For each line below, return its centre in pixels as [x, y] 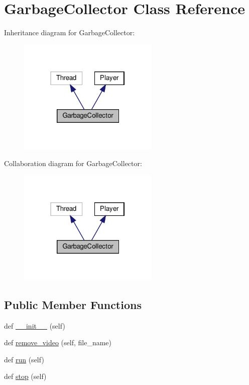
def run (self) [24, 359]
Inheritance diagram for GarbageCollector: [70, 32]
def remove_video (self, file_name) [58, 342]
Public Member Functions [73, 304]
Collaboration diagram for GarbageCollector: [73, 163]
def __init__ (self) [35, 325]
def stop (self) [25, 376]
